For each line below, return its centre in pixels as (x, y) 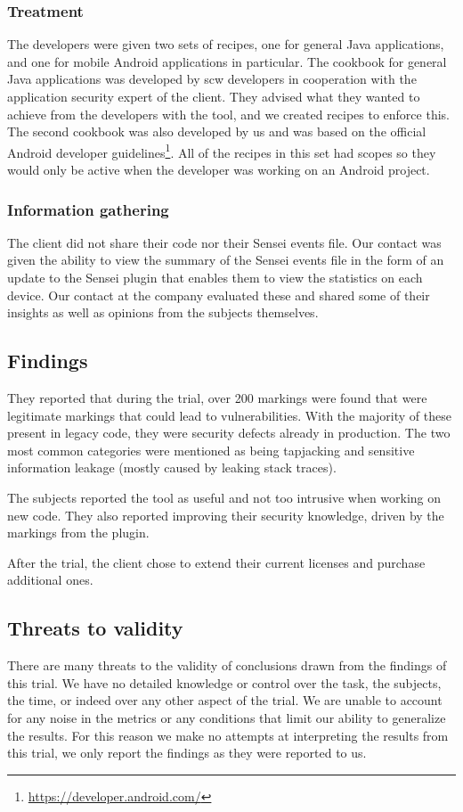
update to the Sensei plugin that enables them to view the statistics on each (215, 278)
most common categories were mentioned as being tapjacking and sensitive (211, 450)
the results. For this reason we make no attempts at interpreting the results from (228, 735)
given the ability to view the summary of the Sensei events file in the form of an (226, 260)
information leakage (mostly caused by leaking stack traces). (172, 468)
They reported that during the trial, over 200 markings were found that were (217, 398)
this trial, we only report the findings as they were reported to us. (187, 753)
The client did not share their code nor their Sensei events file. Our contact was (224, 242)
